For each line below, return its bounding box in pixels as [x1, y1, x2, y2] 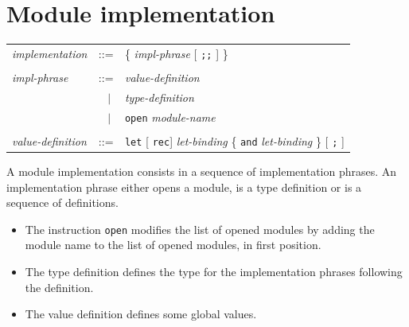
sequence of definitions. [6, 194, 119, 211]
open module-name [124, 108, 216, 125]
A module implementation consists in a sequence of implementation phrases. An [6, 163, 397, 180]
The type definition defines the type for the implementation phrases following [25, 263, 403, 280]
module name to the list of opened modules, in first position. [25, 236, 321, 253]
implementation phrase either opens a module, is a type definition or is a [6, 178, 362, 195]
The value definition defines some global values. [25, 306, 257, 322]
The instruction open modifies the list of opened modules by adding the [25, 220, 375, 237]
